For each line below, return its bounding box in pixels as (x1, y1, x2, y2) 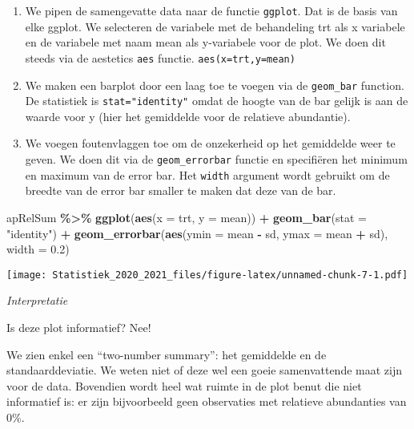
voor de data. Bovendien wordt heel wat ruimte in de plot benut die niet (6, 377, 362, 394)
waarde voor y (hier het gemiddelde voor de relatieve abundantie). (25, 107, 351, 124)
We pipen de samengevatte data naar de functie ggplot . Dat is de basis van (25, 2, 398, 18)
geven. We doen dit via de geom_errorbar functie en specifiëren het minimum (25, 151, 408, 167)
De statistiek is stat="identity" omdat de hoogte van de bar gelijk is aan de (25, 92, 408, 109)
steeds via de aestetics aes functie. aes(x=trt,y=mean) (25, 49, 295, 66)
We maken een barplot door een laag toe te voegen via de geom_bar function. (25, 76, 404, 93)
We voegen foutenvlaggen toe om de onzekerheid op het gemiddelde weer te (25, 135, 396, 152)
